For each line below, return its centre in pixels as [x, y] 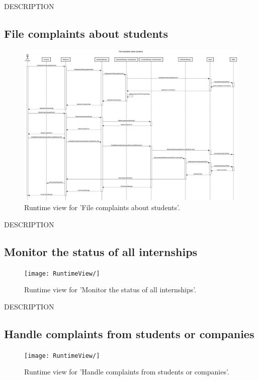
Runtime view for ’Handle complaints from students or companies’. [127, 372]
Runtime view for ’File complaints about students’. [102, 207]
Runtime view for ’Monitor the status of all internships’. [110, 290]
